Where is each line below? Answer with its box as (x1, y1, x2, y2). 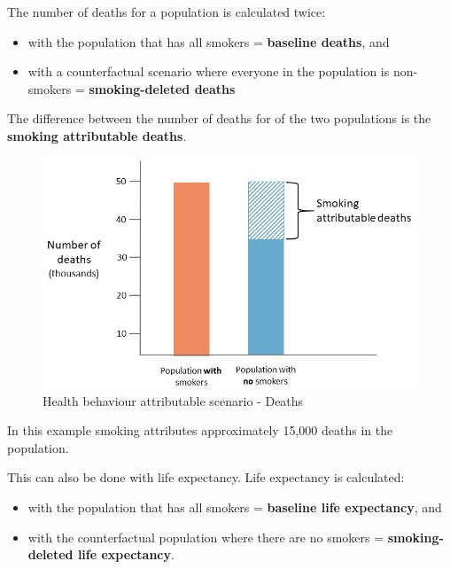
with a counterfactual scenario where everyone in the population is (27, 62, 390, 81)
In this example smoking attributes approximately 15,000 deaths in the (7, 421, 393, 440)
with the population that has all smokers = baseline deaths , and (27, 32, 390, 51)
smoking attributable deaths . (7, 126, 187, 144)
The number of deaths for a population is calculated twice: (7, 3, 326, 20)
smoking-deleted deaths (89, 79, 236, 97)
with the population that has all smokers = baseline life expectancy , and (27, 498, 442, 517)
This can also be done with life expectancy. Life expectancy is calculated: (7, 468, 405, 487)
